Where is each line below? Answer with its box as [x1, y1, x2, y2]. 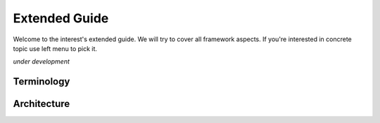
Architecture [13, 98, 70, 110]
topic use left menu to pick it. [13, 44, 98, 52]
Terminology [13, 75, 70, 87]
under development [13, 57, 70, 66]
